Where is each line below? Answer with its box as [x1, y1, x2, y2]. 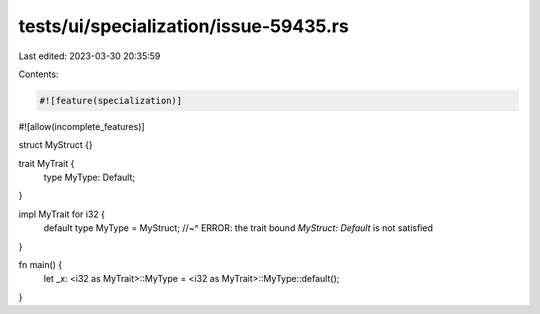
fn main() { [18, 259, 63, 271]
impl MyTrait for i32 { [18, 208, 105, 220]
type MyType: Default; [43, 171, 136, 184]
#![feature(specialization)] [39, 95, 183, 106]
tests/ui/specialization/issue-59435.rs [18, 15, 349, 37]
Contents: [18, 68, 59, 80]
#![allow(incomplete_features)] [18, 120, 145, 132]
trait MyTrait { [18, 157, 75, 169]
